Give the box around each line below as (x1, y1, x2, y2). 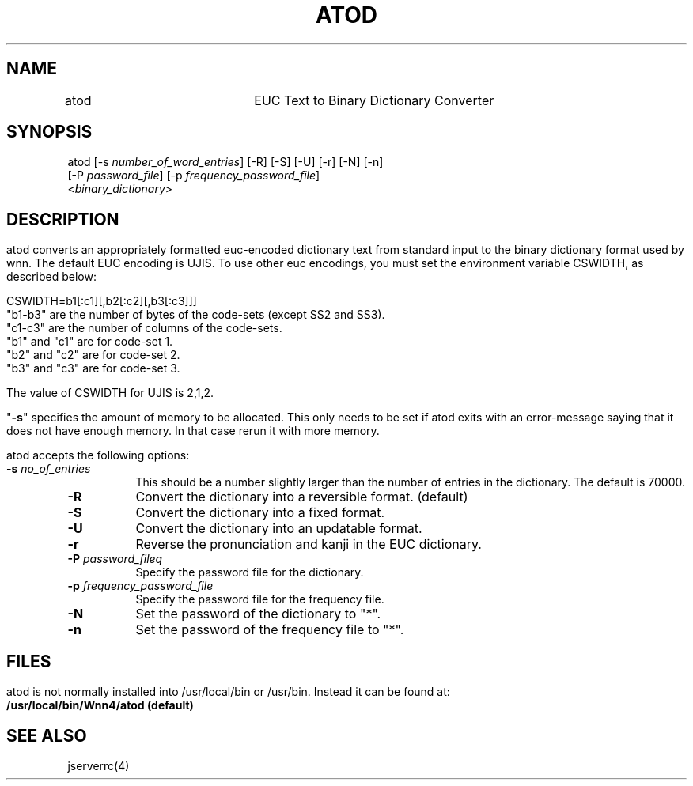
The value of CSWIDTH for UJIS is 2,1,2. (6, 386, 214, 400)
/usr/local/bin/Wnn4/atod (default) (6, 698, 194, 712)
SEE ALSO (6, 725, 87, 746)
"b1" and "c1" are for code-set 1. (6, 334, 173, 349)
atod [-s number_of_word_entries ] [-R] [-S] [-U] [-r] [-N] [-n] (67, 155, 384, 169)
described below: (6, 270, 97, 284)
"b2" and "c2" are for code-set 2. (6, 348, 180, 362)
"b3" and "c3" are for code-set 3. (6, 361, 180, 376)
